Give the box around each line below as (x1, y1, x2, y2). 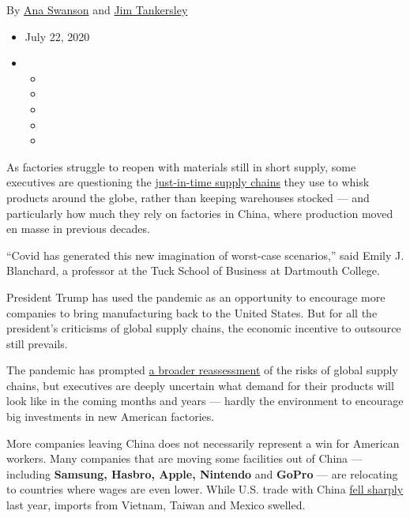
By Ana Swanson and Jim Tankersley (6, 2, 188, 17)
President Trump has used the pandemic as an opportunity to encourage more (6, 288, 386, 305)
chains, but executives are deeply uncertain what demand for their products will (6, 377, 394, 393)
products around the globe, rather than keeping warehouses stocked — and (6, 189, 370, 205)
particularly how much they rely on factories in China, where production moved (6, 205, 393, 221)
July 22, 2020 (24, 28, 90, 44)
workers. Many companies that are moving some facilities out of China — (6, 450, 363, 467)
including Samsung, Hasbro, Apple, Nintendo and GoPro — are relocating (6, 465, 398, 482)
